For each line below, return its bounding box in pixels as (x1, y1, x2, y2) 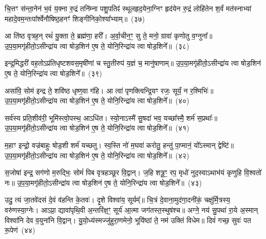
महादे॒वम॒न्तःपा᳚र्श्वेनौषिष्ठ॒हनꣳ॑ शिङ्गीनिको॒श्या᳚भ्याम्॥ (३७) (5, 13, 145, 24)
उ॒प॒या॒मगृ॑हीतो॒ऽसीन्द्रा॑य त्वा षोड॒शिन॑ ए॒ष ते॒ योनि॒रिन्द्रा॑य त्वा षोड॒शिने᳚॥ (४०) (5, 95, 189, 106)
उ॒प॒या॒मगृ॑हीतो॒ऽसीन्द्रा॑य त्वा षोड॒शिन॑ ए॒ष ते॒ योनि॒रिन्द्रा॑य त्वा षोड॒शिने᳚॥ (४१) (5, 122, 189, 133)
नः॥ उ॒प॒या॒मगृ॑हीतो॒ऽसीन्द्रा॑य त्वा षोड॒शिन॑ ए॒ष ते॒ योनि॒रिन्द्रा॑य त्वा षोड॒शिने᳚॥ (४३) (5, 177, 202, 188)
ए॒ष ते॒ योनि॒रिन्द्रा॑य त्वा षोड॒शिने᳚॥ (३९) (5, 67, 102, 78)
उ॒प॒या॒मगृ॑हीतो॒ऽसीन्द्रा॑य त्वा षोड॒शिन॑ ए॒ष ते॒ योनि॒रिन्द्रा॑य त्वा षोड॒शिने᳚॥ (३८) (5, 40, 189, 51)
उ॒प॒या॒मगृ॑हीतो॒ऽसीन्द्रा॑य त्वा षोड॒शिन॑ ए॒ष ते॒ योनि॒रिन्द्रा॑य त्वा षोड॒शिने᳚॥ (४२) (5, 150, 189, 160)
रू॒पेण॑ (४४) (5, 225, 35, 235)
